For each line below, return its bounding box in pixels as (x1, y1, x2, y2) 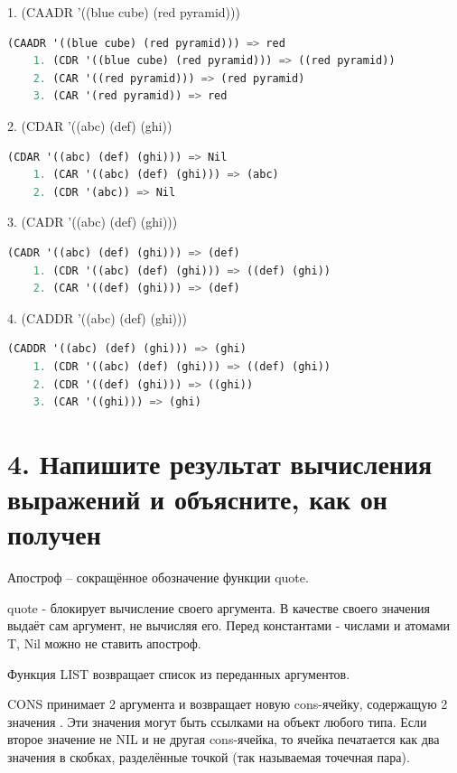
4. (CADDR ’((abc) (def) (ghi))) (7, 308, 187, 327)
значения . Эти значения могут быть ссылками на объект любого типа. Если (7, 712, 427, 731)
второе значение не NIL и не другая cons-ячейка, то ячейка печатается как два (7, 730, 440, 749)
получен (7, 516, 101, 553)
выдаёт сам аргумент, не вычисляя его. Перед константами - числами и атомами (7, 616, 451, 635)
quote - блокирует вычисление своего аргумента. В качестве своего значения (7, 598, 430, 617)
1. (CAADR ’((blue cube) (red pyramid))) (7, 3, 240, 21)
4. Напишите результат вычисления (7, 444, 433, 481)
